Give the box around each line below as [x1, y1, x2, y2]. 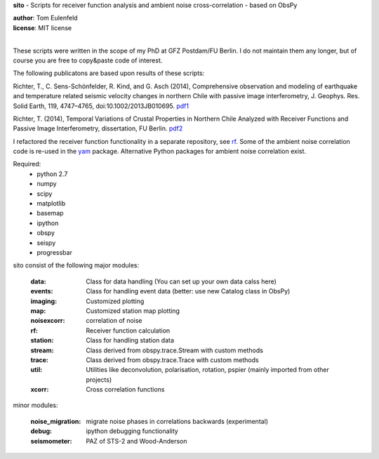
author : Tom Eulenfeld [13, 14, 78, 22]
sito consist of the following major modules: [13, 261, 140, 270]
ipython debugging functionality [86, 427, 178, 435]
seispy [36, 239, 56, 247]
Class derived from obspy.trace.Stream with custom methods [86, 346, 263, 354]
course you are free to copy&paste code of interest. [13, 56, 163, 65]
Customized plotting [86, 297, 145, 305]
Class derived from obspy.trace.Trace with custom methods [86, 355, 259, 364]
